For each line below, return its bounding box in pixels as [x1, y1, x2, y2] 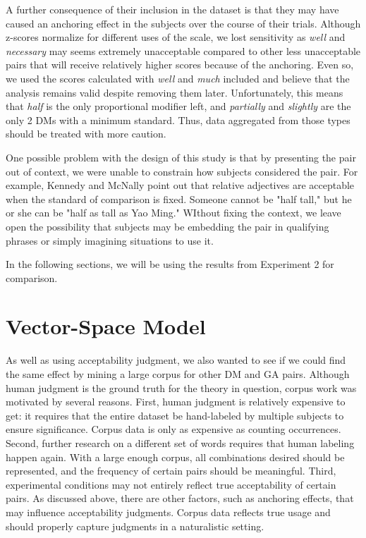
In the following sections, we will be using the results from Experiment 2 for [6, 257, 334, 271]
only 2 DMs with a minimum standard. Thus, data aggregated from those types [6, 112, 350, 127]
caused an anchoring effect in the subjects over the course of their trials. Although [6, 16, 361, 30]
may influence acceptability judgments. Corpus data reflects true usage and [6, 504, 331, 519]
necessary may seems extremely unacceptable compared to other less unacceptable [6, 43, 361, 58]
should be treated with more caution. [6, 126, 166, 141]
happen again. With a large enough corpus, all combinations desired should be [6, 449, 345, 464]
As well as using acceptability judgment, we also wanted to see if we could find [6, 353, 346, 367]
